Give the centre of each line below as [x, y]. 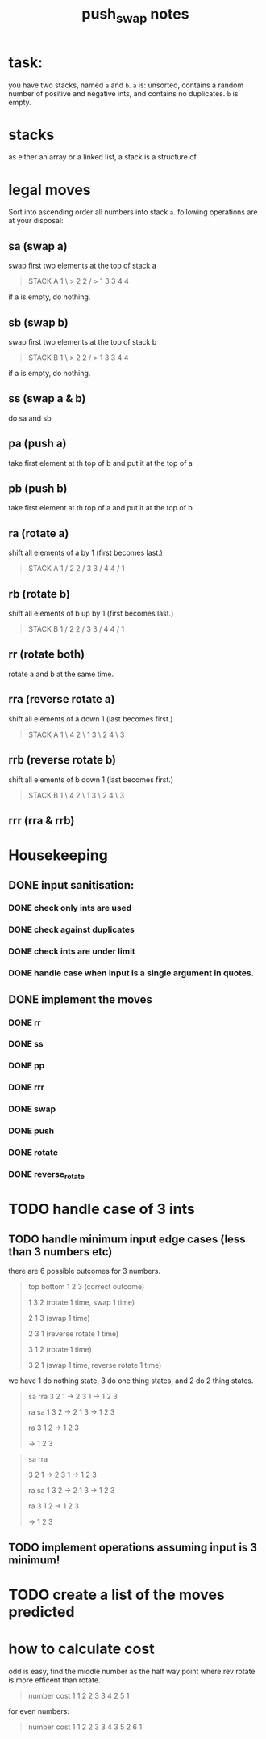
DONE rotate [33, 1153]
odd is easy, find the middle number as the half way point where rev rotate [132, 1671]
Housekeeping [58, 855]
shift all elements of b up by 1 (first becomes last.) [91, 614]
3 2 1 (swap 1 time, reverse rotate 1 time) [95, 1365]
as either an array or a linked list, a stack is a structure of [103, 157]
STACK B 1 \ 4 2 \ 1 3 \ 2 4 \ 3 [76, 795]
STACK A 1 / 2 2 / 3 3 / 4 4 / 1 [76, 569]
